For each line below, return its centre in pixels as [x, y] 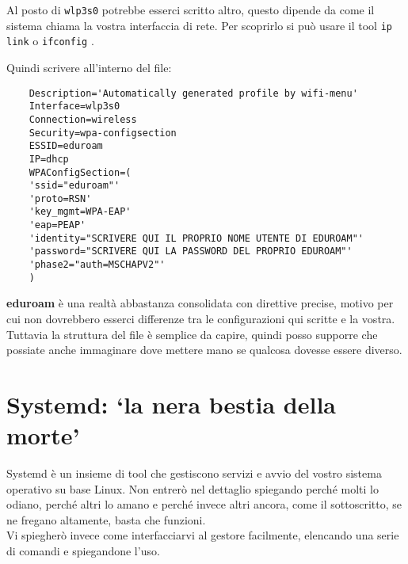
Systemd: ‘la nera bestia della [172, 404]
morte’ [43, 435]
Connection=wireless [83, 119]
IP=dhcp [49, 159]
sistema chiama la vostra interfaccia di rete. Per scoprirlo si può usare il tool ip [199, 25]
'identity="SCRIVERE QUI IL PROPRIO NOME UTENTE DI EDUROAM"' [196, 238]
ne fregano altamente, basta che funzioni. [106, 519]
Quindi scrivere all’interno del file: [89, 67]
